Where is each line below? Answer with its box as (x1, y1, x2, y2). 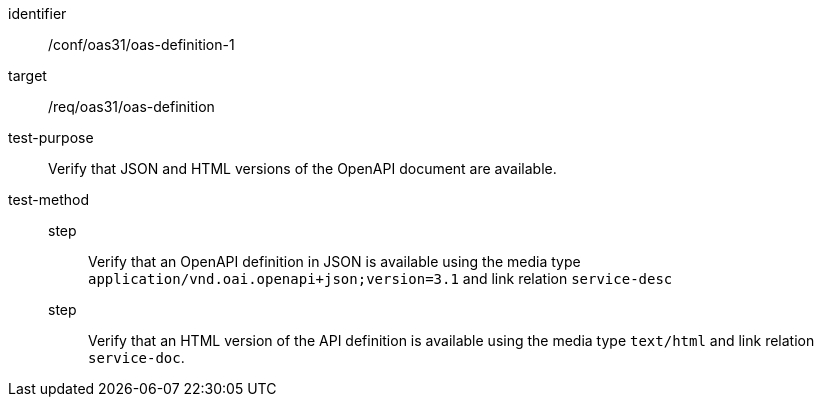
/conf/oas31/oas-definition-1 (48, 36, 235, 53)
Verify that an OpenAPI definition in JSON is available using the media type (88, 253, 581, 270)
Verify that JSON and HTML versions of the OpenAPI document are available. (48, 160, 557, 177)
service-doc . (88, 349, 185, 366)
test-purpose (8, 129, 94, 146)
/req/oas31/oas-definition (48, 98, 215, 115)
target (8, 67, 47, 84)
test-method (8, 191, 89, 208)
